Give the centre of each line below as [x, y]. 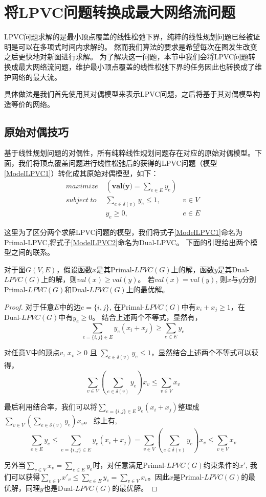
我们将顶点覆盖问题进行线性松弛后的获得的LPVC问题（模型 [118, 163]
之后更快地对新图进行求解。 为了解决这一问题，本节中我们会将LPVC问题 [126, 57]
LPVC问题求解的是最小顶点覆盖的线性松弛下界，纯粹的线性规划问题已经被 [129, 37]
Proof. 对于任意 [29, 306]
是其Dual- [234, 269]
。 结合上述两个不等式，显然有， [147, 317]
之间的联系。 [32, 252]
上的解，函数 [193, 269]
